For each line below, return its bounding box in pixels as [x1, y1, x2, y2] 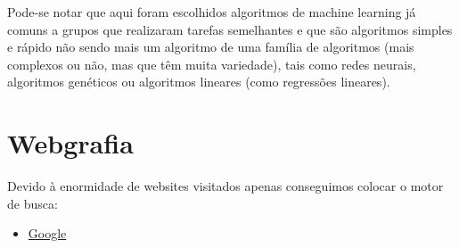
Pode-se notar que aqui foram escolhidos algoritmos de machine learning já [7, 3, 416, 21]
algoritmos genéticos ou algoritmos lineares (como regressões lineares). [7, 72, 390, 91]
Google [28, 224, 67, 243]
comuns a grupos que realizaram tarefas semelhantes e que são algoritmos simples [7, 20, 453, 38]
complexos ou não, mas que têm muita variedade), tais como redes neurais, [7, 54, 416, 73]
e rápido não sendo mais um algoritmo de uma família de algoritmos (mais [7, 37, 414, 56]
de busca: [7, 194, 58, 212]
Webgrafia [7, 125, 134, 161]
